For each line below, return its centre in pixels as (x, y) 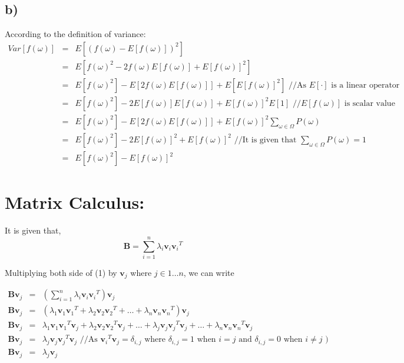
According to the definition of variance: (75, 34)
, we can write (209, 272)
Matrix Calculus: (75, 202)
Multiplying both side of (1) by (61, 272)
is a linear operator (365, 85)
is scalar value (370, 103)
